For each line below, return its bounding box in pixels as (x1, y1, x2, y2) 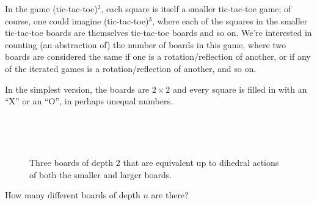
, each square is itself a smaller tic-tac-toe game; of (101, 2, 291, 15)
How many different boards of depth (5, 189, 140, 201)
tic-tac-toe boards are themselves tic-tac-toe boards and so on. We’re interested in (5, 26, 312, 39)
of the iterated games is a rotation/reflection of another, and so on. (5, 62, 257, 74)
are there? (151, 189, 189, 201)
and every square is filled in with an (172, 82, 307, 95)
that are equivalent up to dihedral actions (123, 156, 279, 168)
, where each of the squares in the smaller (152, 14, 308, 27)
